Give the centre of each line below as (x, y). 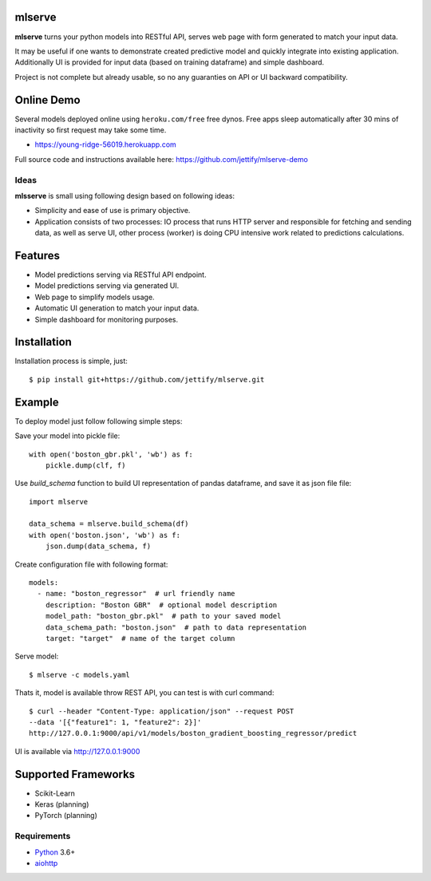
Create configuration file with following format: (91, 564)
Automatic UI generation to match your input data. (117, 308)
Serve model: (37, 656)
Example (37, 402)
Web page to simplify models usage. (95, 297)
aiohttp (46, 863)
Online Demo (47, 100)
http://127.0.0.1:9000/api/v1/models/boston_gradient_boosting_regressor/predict (193, 733)
